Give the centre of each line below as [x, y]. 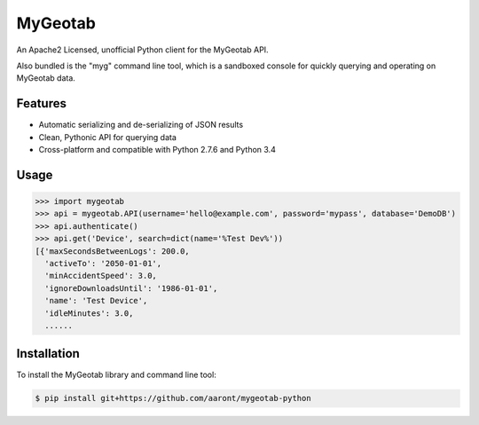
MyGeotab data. [46, 78]
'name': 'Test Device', [96, 301]
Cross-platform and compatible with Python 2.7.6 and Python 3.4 [157, 150]
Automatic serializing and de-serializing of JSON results [141, 125]
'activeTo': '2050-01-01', [103, 263]
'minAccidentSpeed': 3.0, [101, 276]
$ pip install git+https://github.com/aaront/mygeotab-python [173, 398]
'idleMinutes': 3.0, [89, 313]
